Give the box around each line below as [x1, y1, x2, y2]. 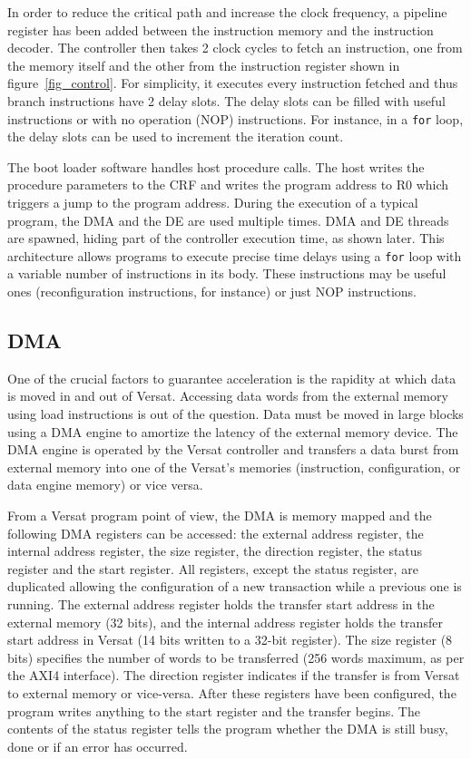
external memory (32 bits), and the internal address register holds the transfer [7, 612, 443, 631]
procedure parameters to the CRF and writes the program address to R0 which [7, 175, 449, 194]
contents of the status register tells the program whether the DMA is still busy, [7, 719, 448, 738]
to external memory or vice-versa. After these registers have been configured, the [7, 683, 456, 702]
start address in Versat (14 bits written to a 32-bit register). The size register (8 [7, 630, 453, 649]
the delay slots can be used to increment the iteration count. [7, 127, 344, 146]
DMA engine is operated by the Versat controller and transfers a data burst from [7, 440, 459, 459]
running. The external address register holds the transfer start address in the [7, 594, 435, 613]
